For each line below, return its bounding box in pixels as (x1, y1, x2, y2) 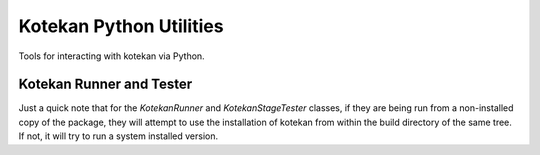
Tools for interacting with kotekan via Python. (18, 50, 205, 62)
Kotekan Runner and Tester (18, 76, 193, 93)
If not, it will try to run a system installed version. (18, 130, 219, 142)
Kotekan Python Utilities (18, 15, 224, 37)
